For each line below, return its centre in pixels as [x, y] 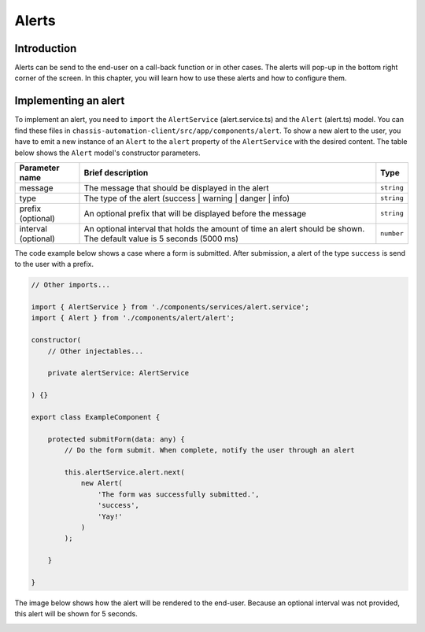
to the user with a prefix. [54, 264]
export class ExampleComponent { [96, 417]
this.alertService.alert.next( [124, 472]
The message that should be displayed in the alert [176, 187]
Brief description [116, 172]
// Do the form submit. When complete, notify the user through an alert [210, 450]
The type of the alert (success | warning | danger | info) [187, 198]
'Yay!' [110, 516]
